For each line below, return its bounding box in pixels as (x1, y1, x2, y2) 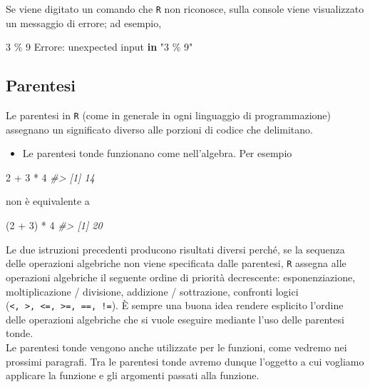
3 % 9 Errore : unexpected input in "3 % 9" (6, 39, 193, 54)
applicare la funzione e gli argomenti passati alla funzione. (6, 368, 259, 383)
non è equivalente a (6, 193, 90, 208)
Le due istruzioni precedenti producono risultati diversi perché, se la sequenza (6, 241, 345, 256)
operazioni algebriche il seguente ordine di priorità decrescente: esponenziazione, (6, 269, 356, 284)
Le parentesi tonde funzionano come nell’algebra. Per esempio (22, 146, 292, 161)
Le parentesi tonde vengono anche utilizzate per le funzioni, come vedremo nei (6, 339, 347, 354)
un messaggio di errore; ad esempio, (6, 15, 162, 30)
